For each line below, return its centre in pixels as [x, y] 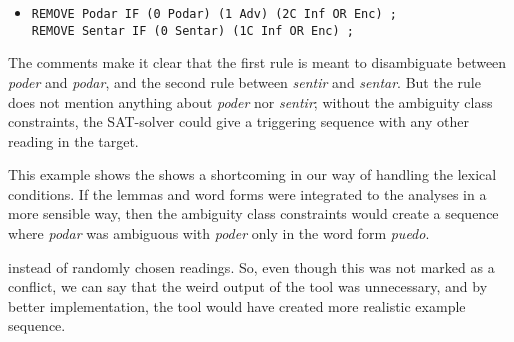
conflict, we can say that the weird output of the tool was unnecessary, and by [248, 286]
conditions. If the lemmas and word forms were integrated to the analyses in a [247, 193]
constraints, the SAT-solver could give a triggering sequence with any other [238, 121]
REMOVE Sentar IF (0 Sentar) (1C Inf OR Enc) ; [192, 30]
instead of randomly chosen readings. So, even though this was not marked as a [251, 266]
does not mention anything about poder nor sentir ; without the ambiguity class [250, 101]
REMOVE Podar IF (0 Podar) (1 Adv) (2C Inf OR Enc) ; [214, 14]
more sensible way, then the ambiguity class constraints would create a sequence [253, 213]
